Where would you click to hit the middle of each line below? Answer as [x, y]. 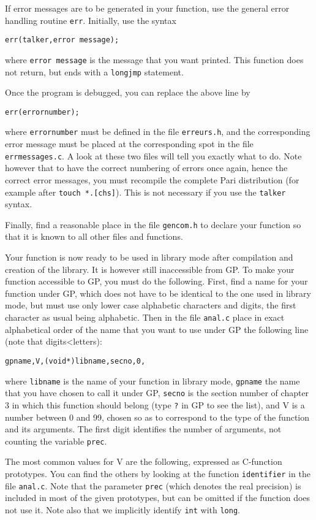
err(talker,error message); [62, 40]
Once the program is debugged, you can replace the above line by [128, 92]
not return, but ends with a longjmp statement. [94, 71]
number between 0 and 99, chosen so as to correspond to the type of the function [157, 417]
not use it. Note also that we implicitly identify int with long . [122, 509]
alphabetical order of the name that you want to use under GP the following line [157, 329]
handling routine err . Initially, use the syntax [91, 20]
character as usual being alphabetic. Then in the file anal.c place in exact [145, 317]
